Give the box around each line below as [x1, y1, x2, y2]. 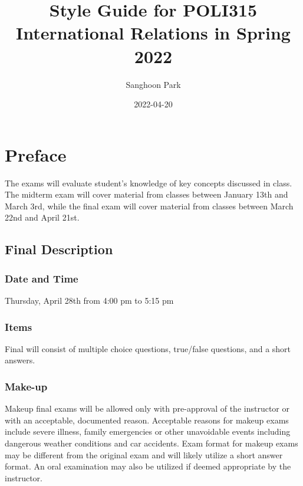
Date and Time [5, 271, 78, 285]
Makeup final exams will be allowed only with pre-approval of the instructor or [5, 402, 289, 415]
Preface [5, 142, 67, 166]
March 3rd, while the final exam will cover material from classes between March [5, 199, 294, 212]
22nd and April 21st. [5, 211, 80, 224]
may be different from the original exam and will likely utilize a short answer [5, 448, 283, 461]
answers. [5, 354, 35, 366]
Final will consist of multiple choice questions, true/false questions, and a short [5, 342, 291, 354]
